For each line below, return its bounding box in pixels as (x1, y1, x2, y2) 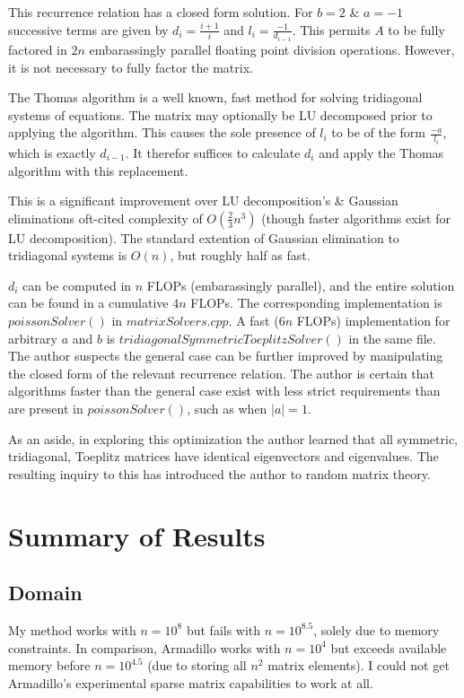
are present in (8, 399, 83, 418)
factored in (8, 40, 67, 59)
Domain (8, 579, 83, 606)
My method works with (8, 620, 136, 639)
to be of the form (331, 123, 425, 142)
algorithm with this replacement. (8, 161, 188, 179)
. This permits (292, 20, 371, 39)
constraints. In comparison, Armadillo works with (8, 638, 281, 657)
